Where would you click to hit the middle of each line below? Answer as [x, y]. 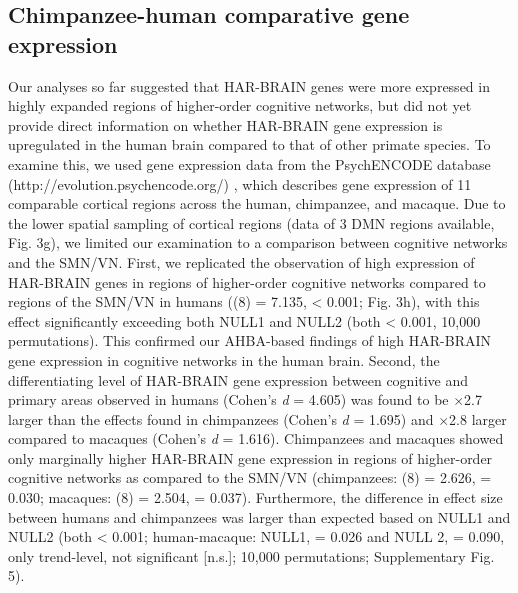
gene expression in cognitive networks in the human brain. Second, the [224, 359]
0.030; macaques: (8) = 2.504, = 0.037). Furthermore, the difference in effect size [255, 497]
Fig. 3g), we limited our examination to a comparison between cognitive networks [258, 242]
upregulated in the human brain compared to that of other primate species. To [249, 144]
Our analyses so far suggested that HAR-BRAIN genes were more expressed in [249, 85]
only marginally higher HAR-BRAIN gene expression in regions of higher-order [250, 457]
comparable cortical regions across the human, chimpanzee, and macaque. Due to [257, 203]
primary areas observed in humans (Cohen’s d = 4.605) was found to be [228, 399]
